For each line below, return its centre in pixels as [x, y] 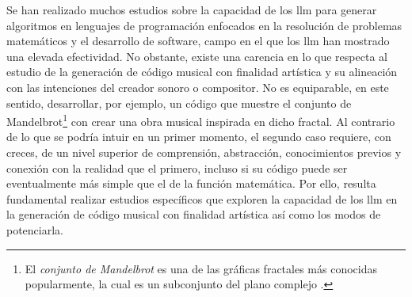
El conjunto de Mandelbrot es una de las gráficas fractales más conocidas [201, 268]
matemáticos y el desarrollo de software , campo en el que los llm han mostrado [198, 41]
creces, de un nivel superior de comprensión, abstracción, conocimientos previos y [204, 152]
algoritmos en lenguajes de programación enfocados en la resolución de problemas [204, 25]
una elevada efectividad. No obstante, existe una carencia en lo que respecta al [197, 56]
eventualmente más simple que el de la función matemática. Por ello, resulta [191, 183]
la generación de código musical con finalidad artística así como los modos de [194, 214]
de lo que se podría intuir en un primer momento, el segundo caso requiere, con [199, 137]
